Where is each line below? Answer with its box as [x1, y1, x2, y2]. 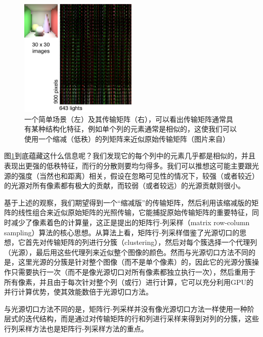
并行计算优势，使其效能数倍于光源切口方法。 [4, 286, 153, 297]
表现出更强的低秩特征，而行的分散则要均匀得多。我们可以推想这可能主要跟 [4, 160, 252, 171]
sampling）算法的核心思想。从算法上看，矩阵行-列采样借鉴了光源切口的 [4, 227, 240, 237]
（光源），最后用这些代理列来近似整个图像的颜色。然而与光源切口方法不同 [4, 246, 248, 257]
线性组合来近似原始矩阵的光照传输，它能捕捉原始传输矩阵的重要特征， [18, 207, 252, 218]
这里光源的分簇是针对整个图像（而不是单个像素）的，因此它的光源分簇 [18, 257, 252, 267]
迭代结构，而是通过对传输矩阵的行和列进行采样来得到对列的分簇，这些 [25, 313, 259, 324]
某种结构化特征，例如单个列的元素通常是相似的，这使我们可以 [31, 123, 237, 134]
